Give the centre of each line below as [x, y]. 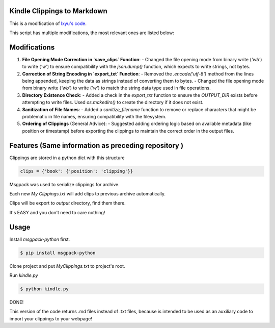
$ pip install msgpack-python [58, 253]
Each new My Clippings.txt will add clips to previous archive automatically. [87, 193]
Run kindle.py [24, 275]
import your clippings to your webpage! [51, 318]
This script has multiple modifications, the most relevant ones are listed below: [92, 33]
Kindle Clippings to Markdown [59, 11]
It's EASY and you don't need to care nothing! [57, 212]
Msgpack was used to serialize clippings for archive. [64, 184]
